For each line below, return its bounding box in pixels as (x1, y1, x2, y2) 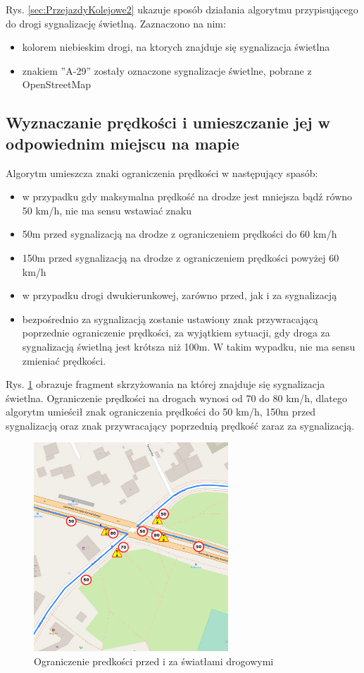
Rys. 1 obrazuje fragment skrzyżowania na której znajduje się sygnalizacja (6, 377, 325, 392)
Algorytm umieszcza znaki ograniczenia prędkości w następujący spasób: (6, 165, 318, 180)
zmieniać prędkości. (22, 353, 106, 368)
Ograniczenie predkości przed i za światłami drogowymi (34, 654, 274, 668)
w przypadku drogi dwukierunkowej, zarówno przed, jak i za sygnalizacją (22, 288, 337, 303)
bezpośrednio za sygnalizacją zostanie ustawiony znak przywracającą (22, 311, 318, 326)
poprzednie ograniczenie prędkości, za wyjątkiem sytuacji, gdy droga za (22, 325, 330, 340)
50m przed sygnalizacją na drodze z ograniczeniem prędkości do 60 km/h (22, 226, 337, 241)
